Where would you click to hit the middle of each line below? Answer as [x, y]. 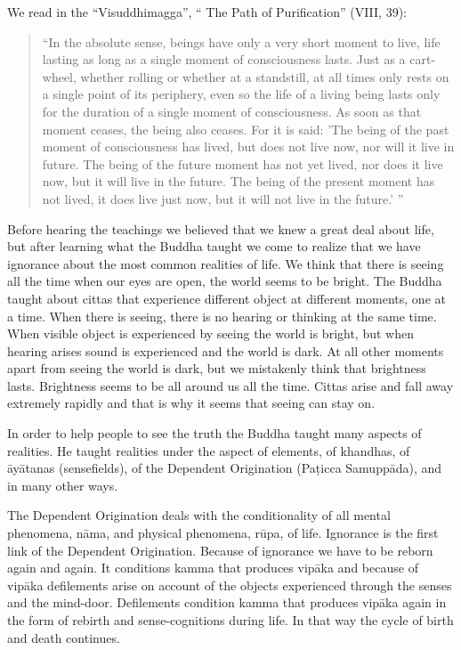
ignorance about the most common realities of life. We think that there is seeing [226, 263]
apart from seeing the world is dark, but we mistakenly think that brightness [217, 368]
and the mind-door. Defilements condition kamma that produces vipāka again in [227, 602]
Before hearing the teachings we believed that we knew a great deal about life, [221, 228]
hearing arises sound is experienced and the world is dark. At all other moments [226, 350]
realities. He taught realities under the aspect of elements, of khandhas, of [209, 450]
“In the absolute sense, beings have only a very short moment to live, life [241, 41]
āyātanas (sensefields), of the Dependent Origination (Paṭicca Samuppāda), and [225, 468]
